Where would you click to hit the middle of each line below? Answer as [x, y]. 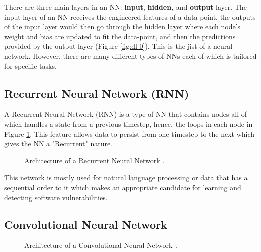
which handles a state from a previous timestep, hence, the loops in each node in [128, 123]
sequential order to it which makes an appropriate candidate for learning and [123, 187]
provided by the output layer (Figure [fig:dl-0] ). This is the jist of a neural [118, 46]
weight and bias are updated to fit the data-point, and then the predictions [120, 36]
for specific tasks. [30, 66]
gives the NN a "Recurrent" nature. [58, 144]
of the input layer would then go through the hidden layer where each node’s [122, 26]
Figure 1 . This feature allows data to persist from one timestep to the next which [129, 134]
